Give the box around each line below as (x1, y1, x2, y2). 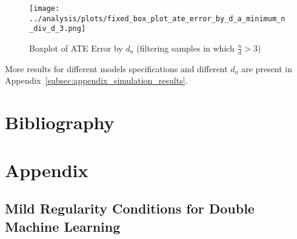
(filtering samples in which (136, 41, 235, 54)
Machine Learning (5, 217, 121, 235)
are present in (241, 62, 293, 75)
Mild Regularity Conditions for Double (5, 199, 255, 218)
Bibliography (5, 110, 115, 135)
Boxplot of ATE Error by (29, 41, 123, 54)
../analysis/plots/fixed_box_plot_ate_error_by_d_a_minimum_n (29, 14, 285, 23)
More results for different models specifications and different (5, 62, 228, 75)
